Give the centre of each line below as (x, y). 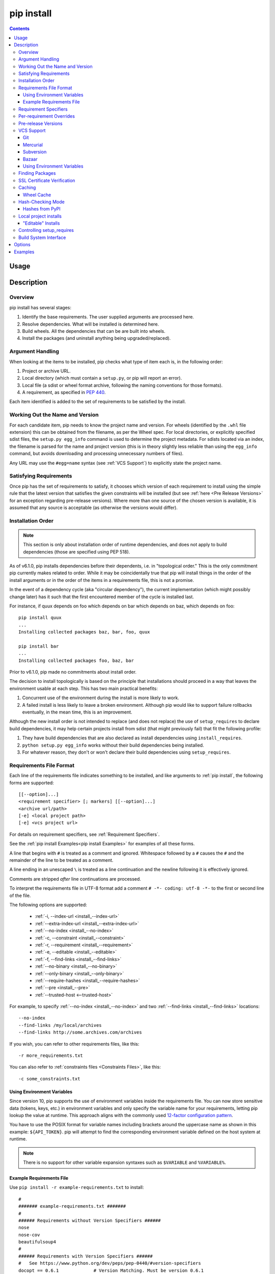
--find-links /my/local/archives (60, 1025)
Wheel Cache (37, 195)
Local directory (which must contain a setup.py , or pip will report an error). (102, 378)
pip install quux (40, 618)
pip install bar (39, 646)
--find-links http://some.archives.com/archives (80, 1032)
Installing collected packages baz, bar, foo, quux (84, 632)
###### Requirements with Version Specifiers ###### (86, 1256)
